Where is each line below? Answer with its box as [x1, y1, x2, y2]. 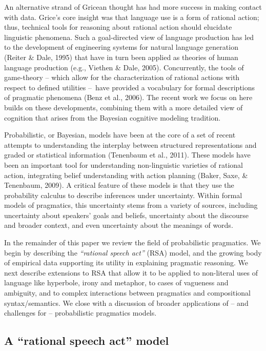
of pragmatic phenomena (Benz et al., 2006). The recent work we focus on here [4, 92, 253, 103]
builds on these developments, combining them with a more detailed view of [4, 102, 243, 112]
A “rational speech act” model [4, 333, 169, 348]
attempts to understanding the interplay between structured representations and [4, 139, 257, 150]
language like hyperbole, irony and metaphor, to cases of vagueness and [4, 277, 229, 288]
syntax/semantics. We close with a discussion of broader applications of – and [4, 297, 249, 308]
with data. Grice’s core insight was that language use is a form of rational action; [4, 11, 259, 22]
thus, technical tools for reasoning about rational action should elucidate [4, 22, 232, 32]
